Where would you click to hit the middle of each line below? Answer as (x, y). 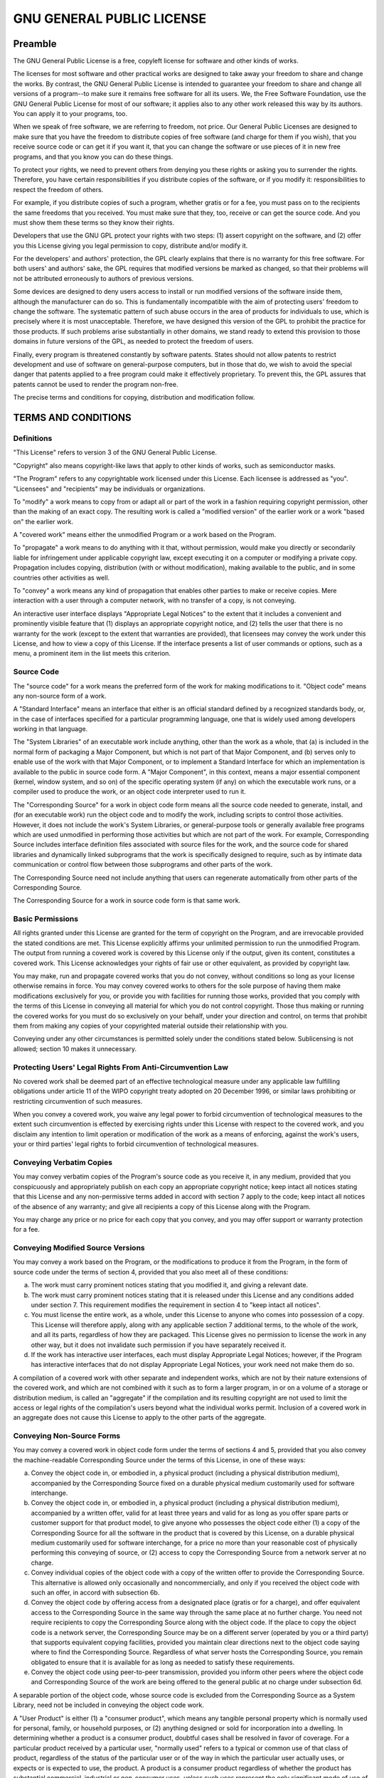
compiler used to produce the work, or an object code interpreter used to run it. (130, 792)
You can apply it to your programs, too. (70, 114)
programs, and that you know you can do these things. (93, 156)
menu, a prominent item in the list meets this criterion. (92, 654)
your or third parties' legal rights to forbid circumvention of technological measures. (136, 1144)
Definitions (33, 438)
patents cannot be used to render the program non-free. (96, 384)
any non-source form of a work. (60, 696)
